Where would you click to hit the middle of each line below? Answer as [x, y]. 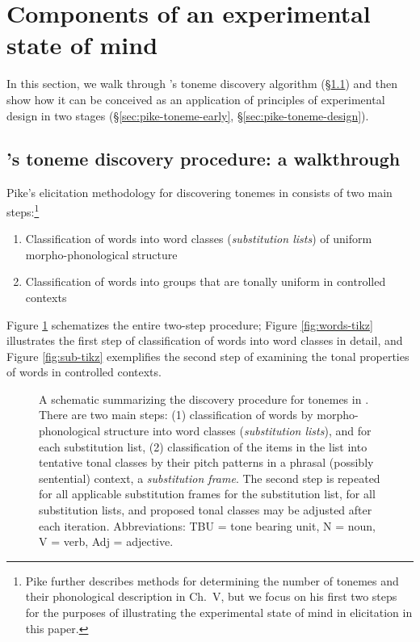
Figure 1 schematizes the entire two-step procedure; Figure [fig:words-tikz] [190, 324]
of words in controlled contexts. [84, 372]
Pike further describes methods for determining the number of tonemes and [212, 580]
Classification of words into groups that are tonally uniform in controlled [206, 281]
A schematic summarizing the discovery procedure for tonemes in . [204, 399]
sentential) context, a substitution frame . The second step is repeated [210, 478]
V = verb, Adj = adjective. [106, 541]
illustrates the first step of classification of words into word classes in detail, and [205, 340]
